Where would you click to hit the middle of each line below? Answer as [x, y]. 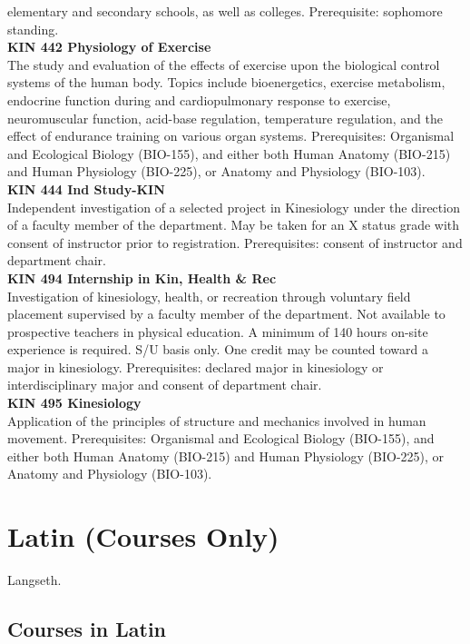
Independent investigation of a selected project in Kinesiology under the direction [234, 207]
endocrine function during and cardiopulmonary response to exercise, [199, 99]
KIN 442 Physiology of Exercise [109, 47]
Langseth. [34, 580]
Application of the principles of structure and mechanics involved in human [217, 420]
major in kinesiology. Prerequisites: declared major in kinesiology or [196, 367]
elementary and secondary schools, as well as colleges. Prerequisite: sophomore [225, 11]
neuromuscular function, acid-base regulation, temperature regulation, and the [225, 118]
